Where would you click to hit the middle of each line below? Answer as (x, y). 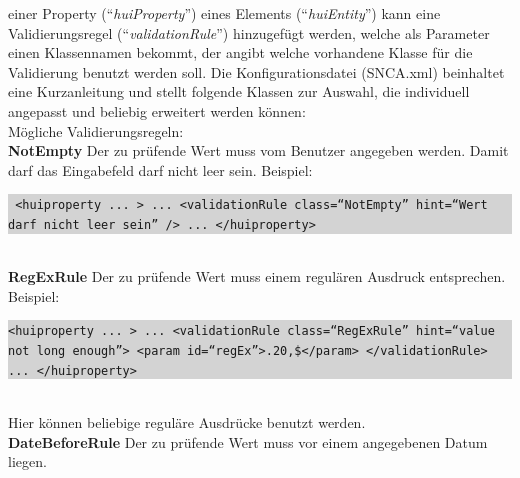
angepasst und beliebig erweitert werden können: (157, 110)
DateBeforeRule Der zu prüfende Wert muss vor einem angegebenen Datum (248, 441)
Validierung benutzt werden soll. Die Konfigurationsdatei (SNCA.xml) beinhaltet (256, 71)
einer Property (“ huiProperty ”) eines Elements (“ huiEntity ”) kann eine (224, 13)
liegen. (27, 461)
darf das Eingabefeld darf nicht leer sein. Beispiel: (160, 169)
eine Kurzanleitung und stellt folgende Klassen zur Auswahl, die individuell (239, 91)
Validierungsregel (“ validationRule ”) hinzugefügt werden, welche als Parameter (249, 32)
